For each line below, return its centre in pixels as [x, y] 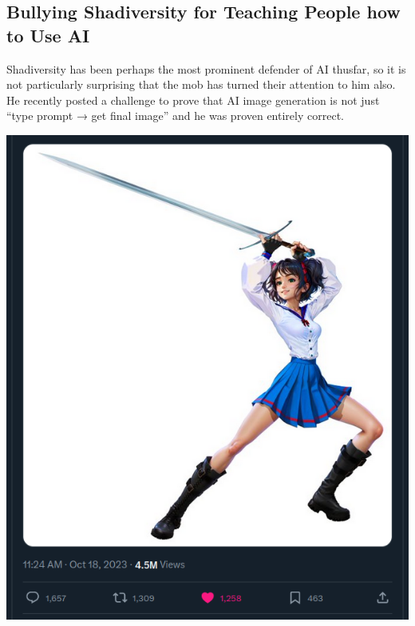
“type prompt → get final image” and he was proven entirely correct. [175, 116]
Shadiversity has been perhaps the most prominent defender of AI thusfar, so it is [206, 68]
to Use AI [48, 35]
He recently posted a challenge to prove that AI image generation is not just [193, 100]
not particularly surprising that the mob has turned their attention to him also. [201, 84]
